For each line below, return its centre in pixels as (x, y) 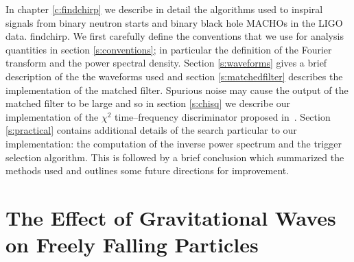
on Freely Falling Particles (132, 245)
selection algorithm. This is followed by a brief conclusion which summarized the (175, 157)
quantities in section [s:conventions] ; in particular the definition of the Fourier (169, 49)
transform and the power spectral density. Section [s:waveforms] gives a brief (166, 63)
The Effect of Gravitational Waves (171, 217)
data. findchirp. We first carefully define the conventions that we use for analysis (175, 36)
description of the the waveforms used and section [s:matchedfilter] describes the (174, 76)
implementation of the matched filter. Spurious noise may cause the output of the (177, 90)
